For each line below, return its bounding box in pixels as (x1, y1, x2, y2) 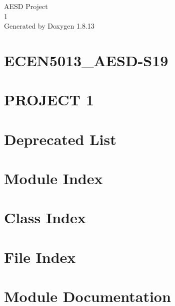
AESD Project (4, 1, 48, 11)
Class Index (4, 207, 86, 228)
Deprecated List (4, 128, 116, 149)
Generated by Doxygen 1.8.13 (4, 21, 94, 31)
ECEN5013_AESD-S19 (4, 50, 168, 70)
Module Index (4, 168, 103, 189)
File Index (4, 246, 76, 267)
